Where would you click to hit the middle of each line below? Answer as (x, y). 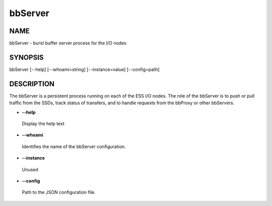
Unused (30, 169)
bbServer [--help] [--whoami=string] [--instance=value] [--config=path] (84, 69)
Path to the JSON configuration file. (59, 192)
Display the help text (43, 124)
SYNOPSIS (26, 57)
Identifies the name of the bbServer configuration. (74, 147)
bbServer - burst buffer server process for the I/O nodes (68, 43)
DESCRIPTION (32, 84)
